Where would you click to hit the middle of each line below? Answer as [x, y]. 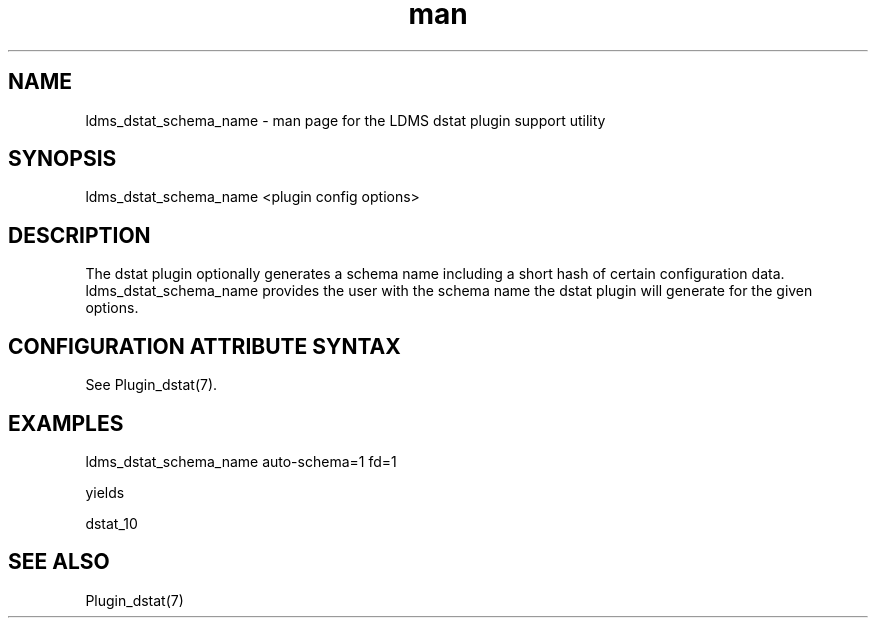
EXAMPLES [66, 423]
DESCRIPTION [79, 235]
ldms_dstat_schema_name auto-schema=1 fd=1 [241, 461]
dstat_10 [111, 523]
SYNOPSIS [62, 159]
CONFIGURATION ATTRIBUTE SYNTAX [204, 346]
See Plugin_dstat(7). [151, 385]
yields [105, 492]
